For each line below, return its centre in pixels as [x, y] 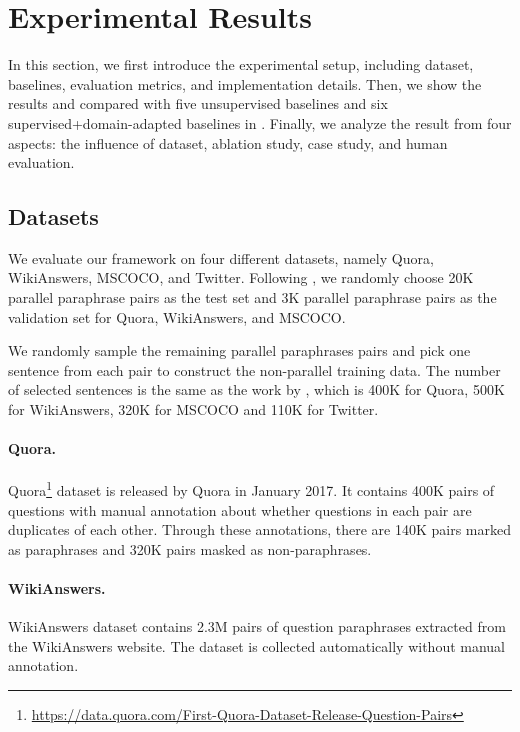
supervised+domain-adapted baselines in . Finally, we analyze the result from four [260, 122]
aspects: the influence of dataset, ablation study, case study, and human [228, 142]
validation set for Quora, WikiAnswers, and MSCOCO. [177, 316]
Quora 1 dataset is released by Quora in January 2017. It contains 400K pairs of [251, 489]
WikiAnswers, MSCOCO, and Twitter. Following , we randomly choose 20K [241, 277]
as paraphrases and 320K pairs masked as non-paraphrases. [190, 548]
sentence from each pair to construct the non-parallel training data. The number [254, 369]
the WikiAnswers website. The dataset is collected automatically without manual [256, 645]
